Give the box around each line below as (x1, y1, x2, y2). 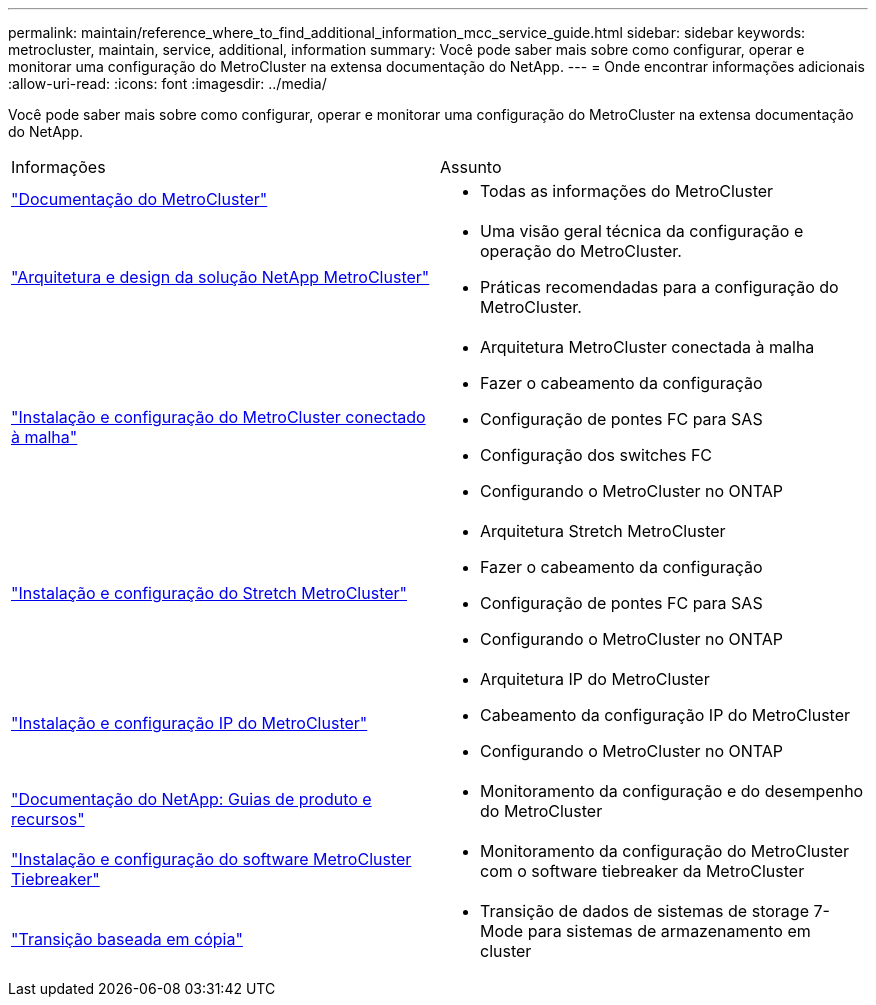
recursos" (11, 809, 85, 829)
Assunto (440, 157, 502, 177)
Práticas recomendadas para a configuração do (480, 277, 839, 297)
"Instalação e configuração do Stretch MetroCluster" (11, 583, 408, 603)
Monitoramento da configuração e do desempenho (480, 781, 864, 801)
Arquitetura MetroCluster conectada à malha (480, 337, 815, 357)
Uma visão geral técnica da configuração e (480, 221, 804, 241)
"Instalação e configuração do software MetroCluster (11, 849, 412, 869)
